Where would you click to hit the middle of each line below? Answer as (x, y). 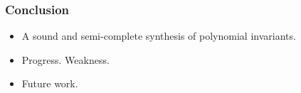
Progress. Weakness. (65, 59)
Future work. (50, 83)
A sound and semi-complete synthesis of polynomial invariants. (159, 36)
